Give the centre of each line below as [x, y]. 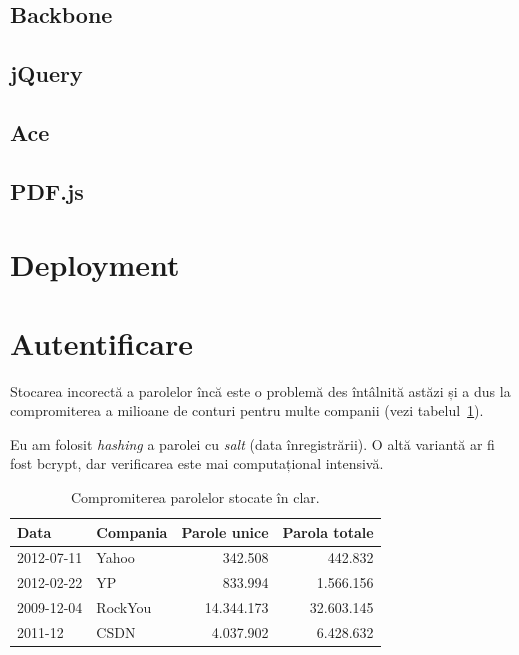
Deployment [95, 264]
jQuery [46, 73]
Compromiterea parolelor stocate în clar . [195, 497]
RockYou [124, 607]
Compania [132, 531]
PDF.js [47, 190]
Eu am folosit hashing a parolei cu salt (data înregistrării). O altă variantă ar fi [252, 443]
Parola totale [328, 531]
